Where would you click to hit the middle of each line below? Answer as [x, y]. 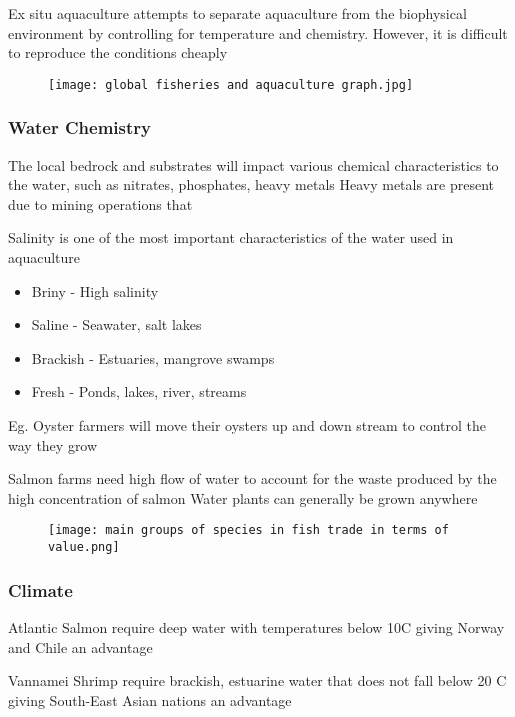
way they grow [53, 444]
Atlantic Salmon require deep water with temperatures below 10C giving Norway [256, 626]
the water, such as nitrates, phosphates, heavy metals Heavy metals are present [251, 184]
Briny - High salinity [95, 290]
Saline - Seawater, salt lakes [116, 324]
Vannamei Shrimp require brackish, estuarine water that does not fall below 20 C [257, 680]
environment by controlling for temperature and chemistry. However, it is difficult [258, 32]
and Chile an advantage [80, 646]
